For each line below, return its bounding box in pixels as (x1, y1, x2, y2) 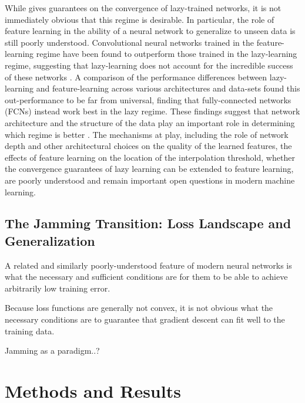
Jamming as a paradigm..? (5, 344, 100, 357)
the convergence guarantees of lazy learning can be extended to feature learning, (5, 162, 294, 175)
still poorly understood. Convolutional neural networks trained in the (5, 36, 254, 48)
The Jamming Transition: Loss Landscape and (5, 214, 291, 232)
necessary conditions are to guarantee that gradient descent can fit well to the (5, 313, 285, 326)
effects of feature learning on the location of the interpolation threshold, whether (5, 151, 295, 163)
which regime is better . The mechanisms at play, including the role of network (5, 128, 289, 140)
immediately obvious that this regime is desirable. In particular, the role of (5, 13, 274, 25)
